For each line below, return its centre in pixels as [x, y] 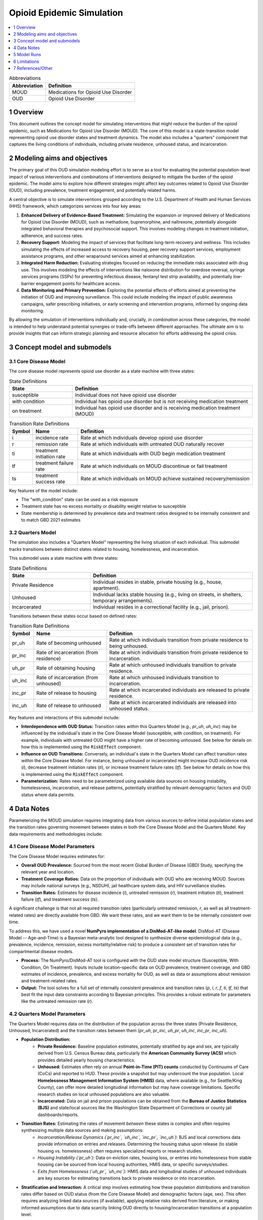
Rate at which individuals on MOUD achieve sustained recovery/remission [165, 478]
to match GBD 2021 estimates [51, 520]
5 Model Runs [27, 55]
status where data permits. [48, 794]
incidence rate [52, 438]
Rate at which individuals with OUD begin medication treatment [153, 453]
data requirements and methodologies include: [56, 834]
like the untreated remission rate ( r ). [57, 1001]
